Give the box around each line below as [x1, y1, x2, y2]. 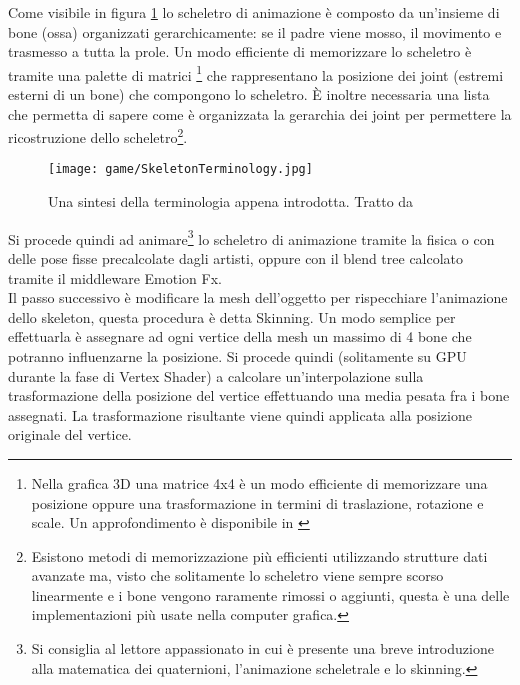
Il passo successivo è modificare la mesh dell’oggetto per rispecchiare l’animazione [8, 287, 508, 308]
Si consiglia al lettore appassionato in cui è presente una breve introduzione [31, 638, 494, 659]
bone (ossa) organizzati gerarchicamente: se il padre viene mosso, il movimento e [8, 21, 502, 42]
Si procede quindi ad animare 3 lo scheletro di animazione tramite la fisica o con [8, 225, 495, 249]
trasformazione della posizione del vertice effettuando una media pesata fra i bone [8, 385, 510, 406]
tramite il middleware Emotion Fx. [8, 267, 222, 288]
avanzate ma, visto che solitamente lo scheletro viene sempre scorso [31, 565, 444, 586]
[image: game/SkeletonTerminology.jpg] [48, 162, 313, 177]
